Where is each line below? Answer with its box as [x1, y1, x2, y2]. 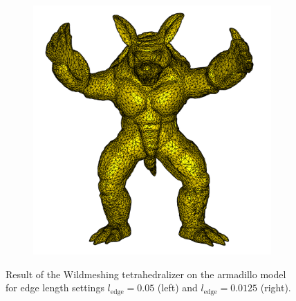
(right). [260, 280, 291, 295]
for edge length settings [6, 280, 104, 295]
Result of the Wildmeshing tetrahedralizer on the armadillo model [6, 266, 286, 281]
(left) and [157, 280, 198, 295]
